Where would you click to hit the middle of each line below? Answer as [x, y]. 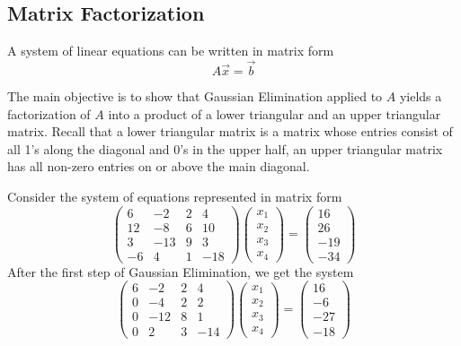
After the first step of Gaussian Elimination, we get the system [181, 271]
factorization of [49, 113]
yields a [421, 96]
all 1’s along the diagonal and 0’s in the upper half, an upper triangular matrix [225, 148]
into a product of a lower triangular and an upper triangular [275, 113]
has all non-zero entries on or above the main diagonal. [159, 166]
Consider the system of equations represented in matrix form [175, 196]
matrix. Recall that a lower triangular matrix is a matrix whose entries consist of [230, 131]
